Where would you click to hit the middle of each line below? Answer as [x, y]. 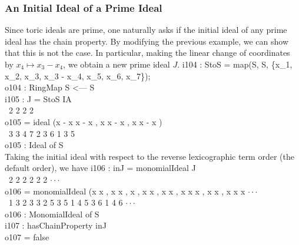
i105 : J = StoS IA [38, 98]
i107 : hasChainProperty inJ [56, 225]
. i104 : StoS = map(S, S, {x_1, [235, 64]
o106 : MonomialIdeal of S [52, 214]
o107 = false [27, 236]
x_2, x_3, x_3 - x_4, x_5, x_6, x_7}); [78, 75]
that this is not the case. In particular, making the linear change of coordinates [147, 53]
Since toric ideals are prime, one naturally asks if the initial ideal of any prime [146, 30]
